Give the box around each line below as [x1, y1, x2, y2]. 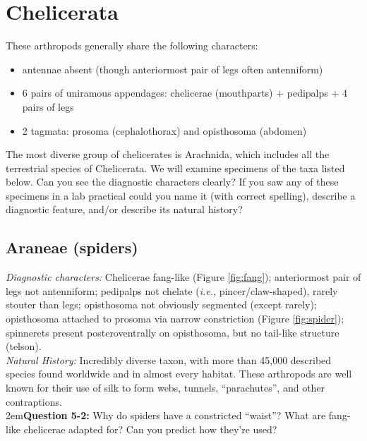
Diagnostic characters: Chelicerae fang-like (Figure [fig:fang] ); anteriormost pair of [6, 270, 361, 284]
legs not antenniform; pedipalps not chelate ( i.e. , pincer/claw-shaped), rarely [6, 283, 338, 298]
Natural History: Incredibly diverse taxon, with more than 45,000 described [6, 352, 332, 367]
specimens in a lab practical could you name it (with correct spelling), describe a [6, 188, 356, 203]
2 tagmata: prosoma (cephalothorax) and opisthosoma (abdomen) [22, 123, 307, 138]
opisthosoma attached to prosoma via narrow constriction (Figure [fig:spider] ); [6, 311, 344, 326]
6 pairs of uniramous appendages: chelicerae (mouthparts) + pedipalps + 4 [22, 85, 348, 100]
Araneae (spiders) [6, 236, 138, 258]
